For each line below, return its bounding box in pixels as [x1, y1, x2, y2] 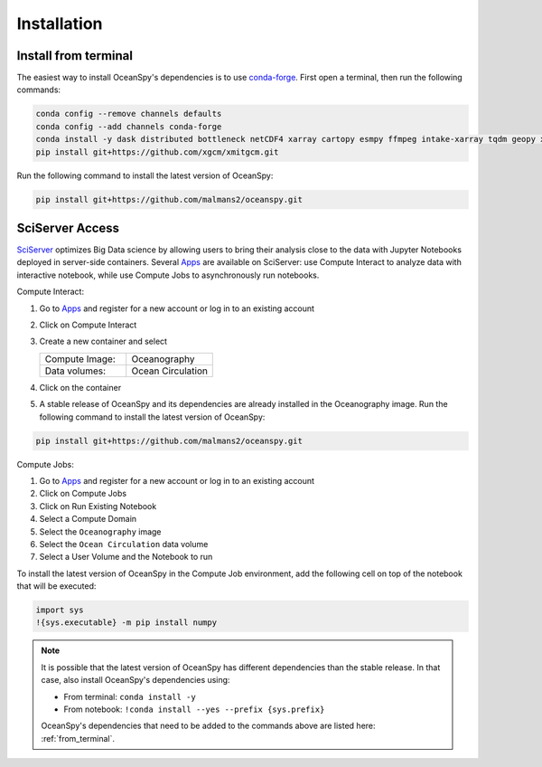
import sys [35, 605, 84, 615]
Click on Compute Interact [39, 319, 137, 330]
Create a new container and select [39, 336, 167, 347]
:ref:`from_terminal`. [41, 733, 116, 743]
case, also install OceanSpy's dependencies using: [41, 675, 230, 686]
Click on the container [39, 382, 122, 393]
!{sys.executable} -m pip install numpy [35, 618, 217, 628]
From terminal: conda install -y [63, 691, 196, 702]
